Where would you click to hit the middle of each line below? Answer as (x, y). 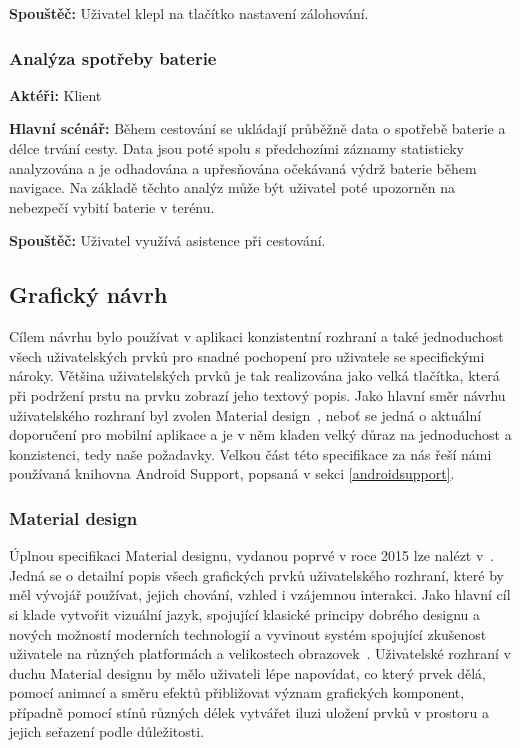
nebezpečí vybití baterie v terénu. (112, 206)
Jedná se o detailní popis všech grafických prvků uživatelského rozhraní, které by (256, 574)
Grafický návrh (88, 294)
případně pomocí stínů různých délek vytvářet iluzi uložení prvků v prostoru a (249, 711)
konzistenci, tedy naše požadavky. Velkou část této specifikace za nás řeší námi (250, 453)
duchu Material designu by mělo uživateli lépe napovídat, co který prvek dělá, (247, 672)
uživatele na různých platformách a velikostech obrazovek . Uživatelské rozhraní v (260, 653)
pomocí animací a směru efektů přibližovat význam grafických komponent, (237, 692)
